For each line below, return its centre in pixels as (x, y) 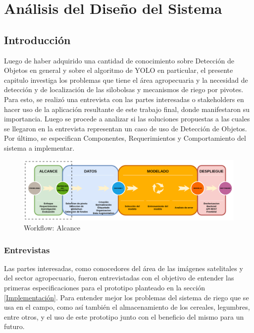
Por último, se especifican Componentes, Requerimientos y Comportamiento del (125, 138)
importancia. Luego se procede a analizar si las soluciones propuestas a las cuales (127, 119)
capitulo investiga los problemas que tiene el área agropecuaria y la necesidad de (126, 80)
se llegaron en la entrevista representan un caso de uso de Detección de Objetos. (126, 128)
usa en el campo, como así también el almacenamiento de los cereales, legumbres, (127, 307)
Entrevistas (27, 250)
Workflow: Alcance (52, 228)
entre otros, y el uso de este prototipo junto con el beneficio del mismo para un (124, 316)
